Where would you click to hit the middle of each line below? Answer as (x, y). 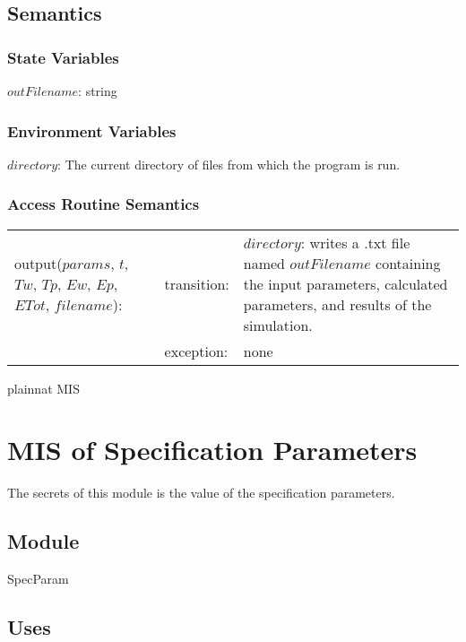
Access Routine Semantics (104, 204)
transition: (197, 283)
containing (408, 263)
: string (98, 91)
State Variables (63, 57)
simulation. (278, 325)
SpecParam (38, 579)
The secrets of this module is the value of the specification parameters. (201, 493)
